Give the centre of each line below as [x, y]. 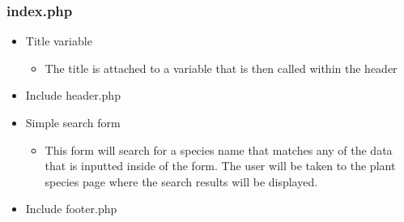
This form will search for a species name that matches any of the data [219, 149]
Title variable [59, 41]
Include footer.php [71, 209]
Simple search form [73, 122]
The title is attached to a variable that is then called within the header [221, 68]
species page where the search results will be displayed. [181, 181]
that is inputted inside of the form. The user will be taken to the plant [220, 166]
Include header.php [73, 95]
